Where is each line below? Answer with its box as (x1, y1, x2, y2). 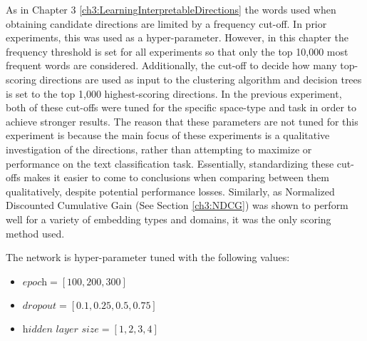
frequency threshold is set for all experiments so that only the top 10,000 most (6, 44, 348, 58)
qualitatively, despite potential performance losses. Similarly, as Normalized (6, 183, 335, 198)
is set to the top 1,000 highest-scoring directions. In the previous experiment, (6, 86, 342, 101)
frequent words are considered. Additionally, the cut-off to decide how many (6, 58, 337, 73)
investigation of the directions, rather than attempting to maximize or (6, 141, 312, 156)
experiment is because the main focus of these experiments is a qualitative (6, 128, 330, 143)
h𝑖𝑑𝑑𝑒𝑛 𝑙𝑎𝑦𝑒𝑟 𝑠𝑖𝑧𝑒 (22, 324, 99, 335)
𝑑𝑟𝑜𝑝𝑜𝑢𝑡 (22, 300, 57, 311)
